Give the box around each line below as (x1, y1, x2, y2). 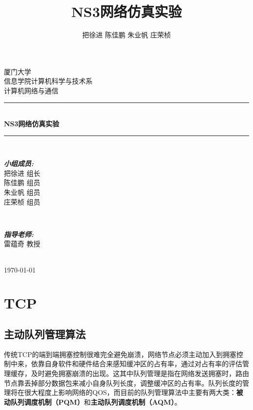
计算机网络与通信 (4, 85, 58, 95)
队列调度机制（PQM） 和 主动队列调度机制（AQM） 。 (10, 396, 181, 407)
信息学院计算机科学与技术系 (4, 76, 92, 86)
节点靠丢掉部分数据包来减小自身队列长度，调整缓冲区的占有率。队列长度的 (4, 377, 242, 388)
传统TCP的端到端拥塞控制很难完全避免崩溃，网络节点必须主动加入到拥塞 (4, 349, 236, 359)
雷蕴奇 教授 (4, 239, 40, 249)
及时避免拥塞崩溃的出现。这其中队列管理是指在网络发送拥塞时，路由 (31, 368, 249, 378)
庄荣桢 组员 (4, 196, 40, 206)
